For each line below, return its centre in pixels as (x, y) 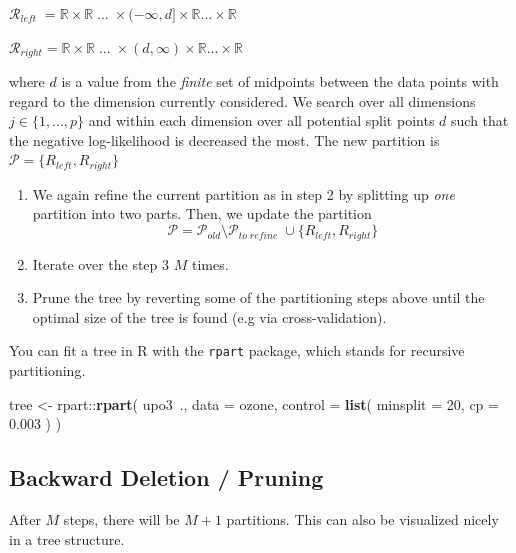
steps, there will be (121, 518)
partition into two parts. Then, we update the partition (202, 213)
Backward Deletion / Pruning (166, 477)
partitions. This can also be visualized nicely (362, 518)
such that (480, 120)
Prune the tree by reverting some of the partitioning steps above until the (258, 297)
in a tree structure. (67, 538)
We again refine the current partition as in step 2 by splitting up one (243, 193)
